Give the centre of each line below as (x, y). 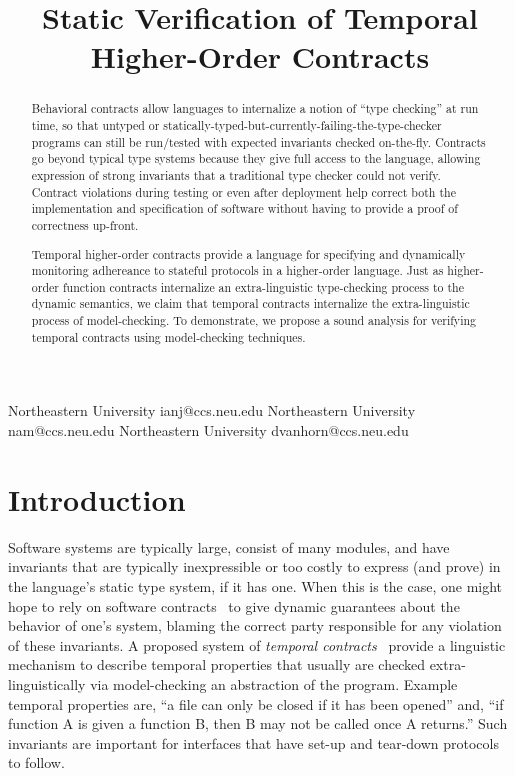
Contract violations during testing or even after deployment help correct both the (243, 191)
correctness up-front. (85, 224)
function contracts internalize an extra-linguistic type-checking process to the (263, 286)
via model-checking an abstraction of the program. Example (274, 683)
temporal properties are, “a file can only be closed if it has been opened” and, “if (256, 703)
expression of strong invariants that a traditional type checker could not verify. (236, 174)
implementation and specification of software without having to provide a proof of (244, 208)
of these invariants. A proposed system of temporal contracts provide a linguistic (257, 644)
